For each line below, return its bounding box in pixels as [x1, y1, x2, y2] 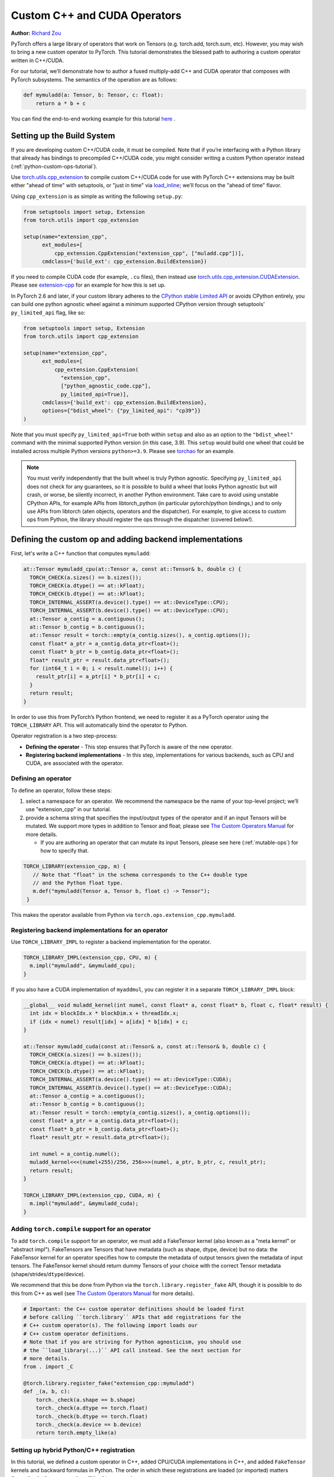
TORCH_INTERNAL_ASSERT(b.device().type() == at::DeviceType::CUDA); [30, 1084, 233, 1091]
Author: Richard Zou [11, 30, 61, 37]
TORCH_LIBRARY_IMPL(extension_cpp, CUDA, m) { [23, 1192, 161, 1199]
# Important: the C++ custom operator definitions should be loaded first [23, 1306, 245, 1312]
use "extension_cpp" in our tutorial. [25, 806, 112, 813]
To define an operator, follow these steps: [11, 786, 112, 794]
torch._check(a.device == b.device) [35, 1421, 142, 1428]
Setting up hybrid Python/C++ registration [11, 1446, 135, 1454]
